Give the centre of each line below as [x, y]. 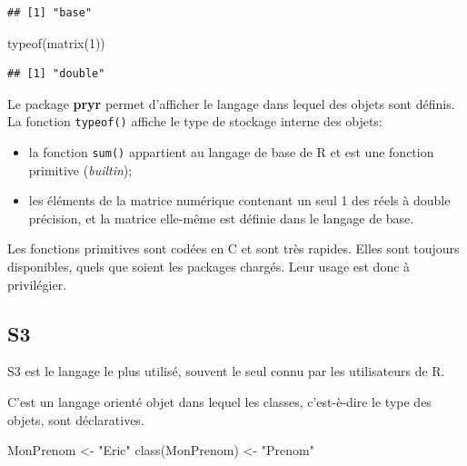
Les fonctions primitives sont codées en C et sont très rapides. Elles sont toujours [233, 248]
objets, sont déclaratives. [76, 419]
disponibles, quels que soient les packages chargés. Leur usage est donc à [209, 267]
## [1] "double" [56, 74]
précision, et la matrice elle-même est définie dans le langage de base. [221, 218]
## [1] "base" [50, 13]
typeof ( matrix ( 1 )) [56, 42]
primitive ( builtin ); [80, 169]
